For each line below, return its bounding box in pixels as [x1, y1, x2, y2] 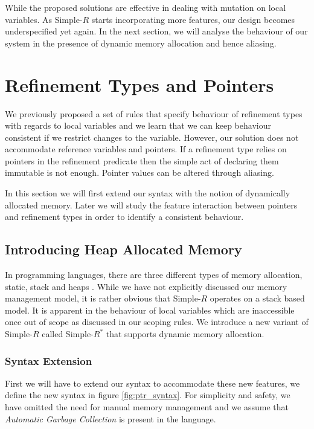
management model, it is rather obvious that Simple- [5, 292, 201, 305]
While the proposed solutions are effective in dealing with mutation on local [5, 1, 286, 13]
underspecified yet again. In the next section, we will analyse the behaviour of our [5, 25, 308, 37]
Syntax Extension [5, 353, 92, 368]
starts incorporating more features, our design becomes [91, 13, 295, 25]
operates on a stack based [210, 292, 305, 305]
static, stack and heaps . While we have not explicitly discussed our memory [5, 280, 287, 292]
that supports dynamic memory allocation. [106, 327, 264, 340]
